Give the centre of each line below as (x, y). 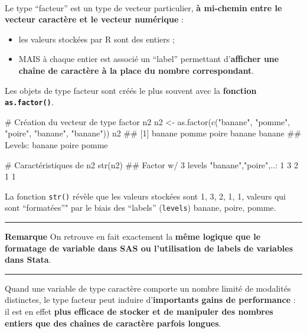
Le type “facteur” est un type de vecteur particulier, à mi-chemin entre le (143, 7)
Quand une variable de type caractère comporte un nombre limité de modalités (148, 288)
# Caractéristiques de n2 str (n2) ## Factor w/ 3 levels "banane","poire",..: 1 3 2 (151, 164)
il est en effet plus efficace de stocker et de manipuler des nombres (139, 311)
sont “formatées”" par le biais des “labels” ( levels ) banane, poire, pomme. (141, 208)
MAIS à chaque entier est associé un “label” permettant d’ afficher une (149, 59)
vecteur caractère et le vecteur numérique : (94, 19)
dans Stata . (28, 259)
